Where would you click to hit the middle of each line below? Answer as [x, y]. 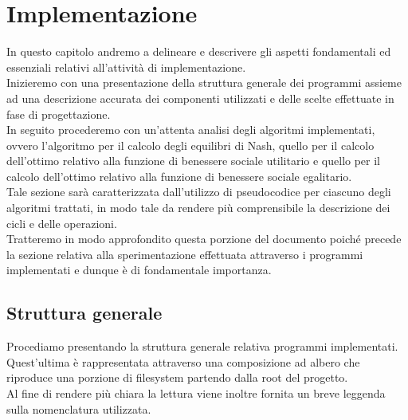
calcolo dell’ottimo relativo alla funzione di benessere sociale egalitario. [179, 176]
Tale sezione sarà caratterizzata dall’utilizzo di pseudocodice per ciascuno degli [199, 192]
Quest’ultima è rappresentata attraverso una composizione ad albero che [183, 361]
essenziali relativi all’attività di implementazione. [126, 67]
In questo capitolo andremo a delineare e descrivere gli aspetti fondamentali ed [199, 51]
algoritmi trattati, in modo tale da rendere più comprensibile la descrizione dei [198, 208]
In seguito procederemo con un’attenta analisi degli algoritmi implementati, [191, 130]
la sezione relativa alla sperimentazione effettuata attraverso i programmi [185, 254]
